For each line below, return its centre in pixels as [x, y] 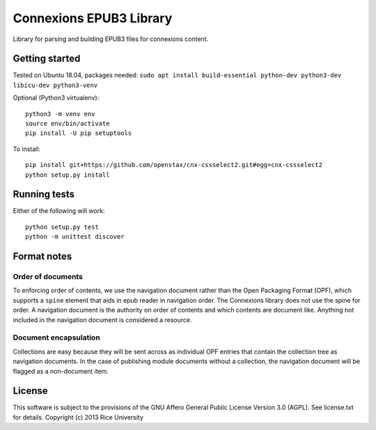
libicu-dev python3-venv [55, 85]
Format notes [42, 256]
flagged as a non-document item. [61, 371]
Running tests [44, 194]
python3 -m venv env [60, 114]
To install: [27, 149]
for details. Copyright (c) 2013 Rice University [78, 417]
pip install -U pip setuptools [79, 133]
